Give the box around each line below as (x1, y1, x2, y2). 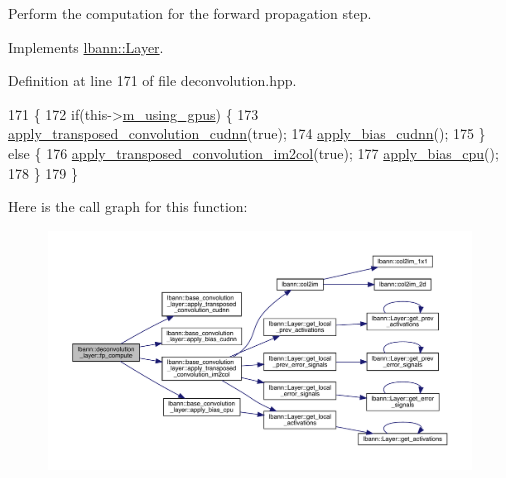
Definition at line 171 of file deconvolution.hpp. (8, 70, 297, 91)
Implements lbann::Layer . (8, 36, 164, 57)
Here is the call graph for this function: (8, 196, 248, 217)
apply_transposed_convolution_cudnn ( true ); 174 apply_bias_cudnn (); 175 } (8, 123, 486, 144)
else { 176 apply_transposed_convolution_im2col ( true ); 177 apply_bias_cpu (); (8, 142, 499, 163)
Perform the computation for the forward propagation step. (8, 3, 372, 23)
